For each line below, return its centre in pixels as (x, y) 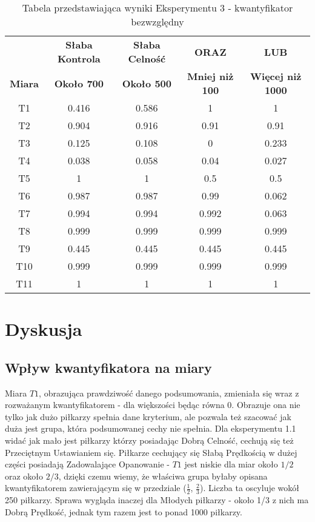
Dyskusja (44, 329)
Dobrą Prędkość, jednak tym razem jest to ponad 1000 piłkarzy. (124, 511)
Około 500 (147, 83)
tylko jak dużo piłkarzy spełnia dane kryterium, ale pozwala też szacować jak (148, 416)
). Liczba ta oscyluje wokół (249, 488)
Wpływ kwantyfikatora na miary (108, 367)
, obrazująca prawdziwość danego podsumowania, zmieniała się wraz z (169, 393)
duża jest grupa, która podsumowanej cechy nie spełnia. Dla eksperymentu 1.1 (151, 428)
